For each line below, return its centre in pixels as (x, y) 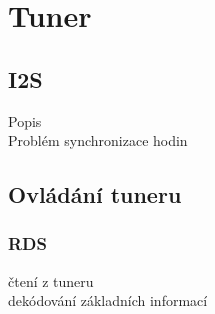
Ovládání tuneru (95, 194)
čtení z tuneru (51, 280)
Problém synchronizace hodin (98, 140)
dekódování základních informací (108, 300)
